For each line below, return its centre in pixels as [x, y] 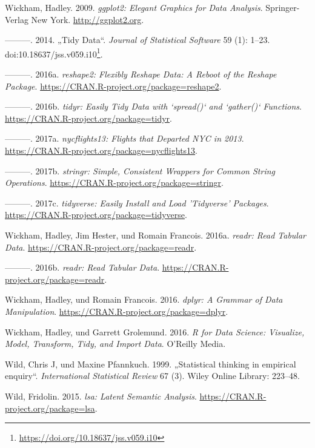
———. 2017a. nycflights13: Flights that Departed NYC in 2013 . [124, 138]
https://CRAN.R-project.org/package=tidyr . [88, 118]
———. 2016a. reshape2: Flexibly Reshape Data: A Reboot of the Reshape [141, 74]
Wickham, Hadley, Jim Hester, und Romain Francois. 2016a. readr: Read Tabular [156, 235]
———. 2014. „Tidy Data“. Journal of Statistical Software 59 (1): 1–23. [138, 40]
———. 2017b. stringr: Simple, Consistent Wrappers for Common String [140, 170]
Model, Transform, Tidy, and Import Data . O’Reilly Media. [115, 344]
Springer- [283, 7]
